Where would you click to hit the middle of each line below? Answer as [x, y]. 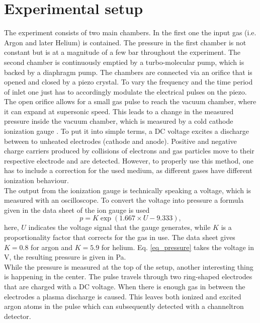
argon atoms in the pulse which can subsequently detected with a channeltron [124, 306]
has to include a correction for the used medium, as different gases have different [128, 170]
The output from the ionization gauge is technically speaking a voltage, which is [128, 190]
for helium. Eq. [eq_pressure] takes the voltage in [178, 247]
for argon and [52, 247]
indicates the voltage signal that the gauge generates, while [119, 227]
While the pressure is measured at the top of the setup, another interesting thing [129, 266]
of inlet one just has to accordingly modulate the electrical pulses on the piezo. [125, 91]
